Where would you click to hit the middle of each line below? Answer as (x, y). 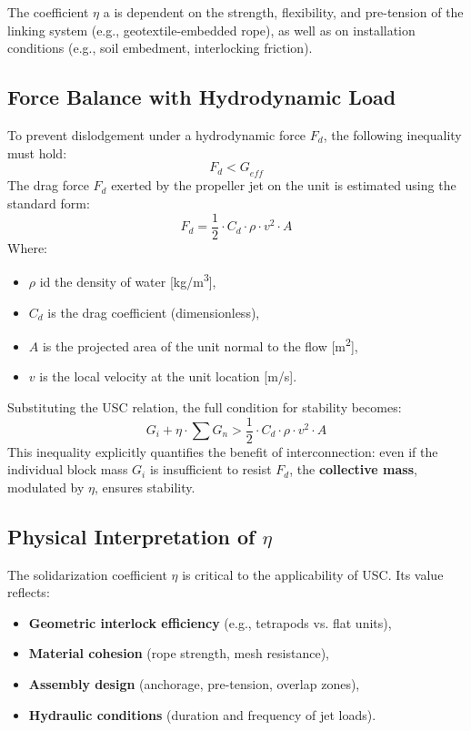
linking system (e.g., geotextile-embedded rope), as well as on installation (211, 30)
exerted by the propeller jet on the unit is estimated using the (284, 185)
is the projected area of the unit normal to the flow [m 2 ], (200, 345)
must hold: (37, 152)
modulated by (46, 487)
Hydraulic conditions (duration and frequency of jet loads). (202, 714)
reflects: (29, 592)
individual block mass (68, 469)
